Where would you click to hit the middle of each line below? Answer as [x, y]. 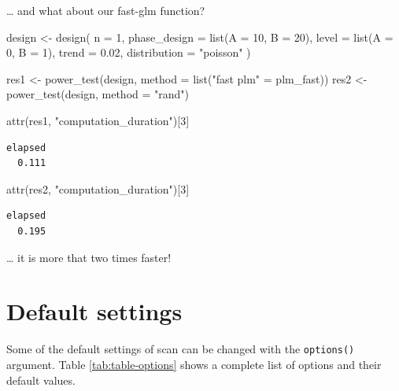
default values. [41, 380]
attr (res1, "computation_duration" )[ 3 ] [98, 120]
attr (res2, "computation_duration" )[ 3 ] [98, 188]
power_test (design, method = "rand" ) [98, 94]
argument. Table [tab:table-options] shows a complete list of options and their [194, 364]
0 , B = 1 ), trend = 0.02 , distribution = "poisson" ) [129, 52]
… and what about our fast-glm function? [106, 10]
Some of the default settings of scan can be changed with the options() [181, 349]
